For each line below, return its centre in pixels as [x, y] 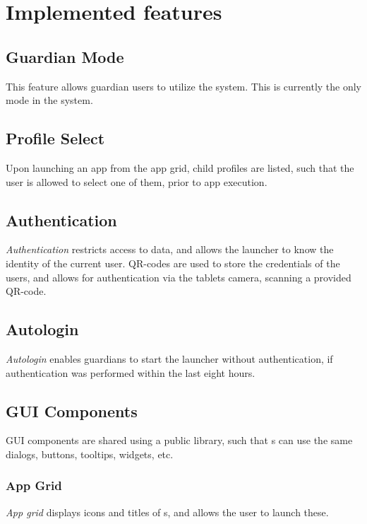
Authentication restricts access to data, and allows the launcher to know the [170, 249]
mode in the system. [49, 100]
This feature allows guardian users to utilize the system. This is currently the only [184, 86]
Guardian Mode [65, 56]
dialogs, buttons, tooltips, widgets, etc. [90, 454]
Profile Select [55, 138]
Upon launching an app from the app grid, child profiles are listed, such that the [180, 167]
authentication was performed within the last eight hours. [131, 372]
